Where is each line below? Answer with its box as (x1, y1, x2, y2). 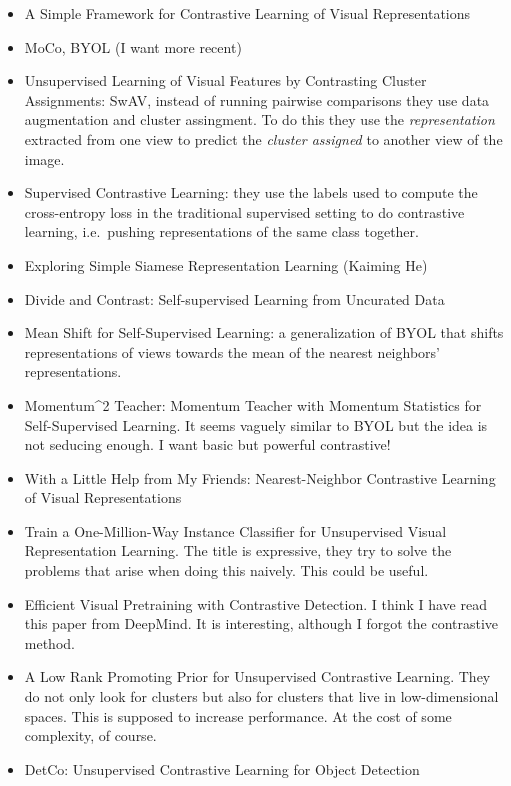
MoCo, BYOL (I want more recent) (24, 36, 242, 57)
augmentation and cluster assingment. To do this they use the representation (24, 109, 495, 130)
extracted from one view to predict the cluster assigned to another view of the (24, 128, 503, 149)
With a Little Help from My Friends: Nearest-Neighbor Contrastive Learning (24, 467, 496, 488)
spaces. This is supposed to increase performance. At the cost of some (24, 705, 452, 726)
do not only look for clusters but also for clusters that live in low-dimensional (24, 686, 499, 707)
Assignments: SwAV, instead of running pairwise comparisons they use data (24, 89, 490, 110)
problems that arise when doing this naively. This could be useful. (24, 560, 429, 581)
